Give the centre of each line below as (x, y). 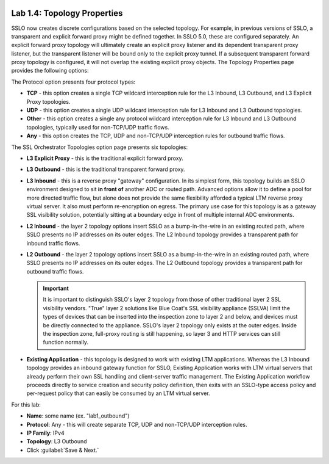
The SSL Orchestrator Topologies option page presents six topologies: (100, 147)
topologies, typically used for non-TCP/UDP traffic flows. (98, 127)
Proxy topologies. (48, 101)
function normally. (65, 343)
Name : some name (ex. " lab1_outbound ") (78, 416)
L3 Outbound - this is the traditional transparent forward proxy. (106, 169)
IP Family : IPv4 (45, 433)
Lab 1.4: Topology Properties (67, 13)
